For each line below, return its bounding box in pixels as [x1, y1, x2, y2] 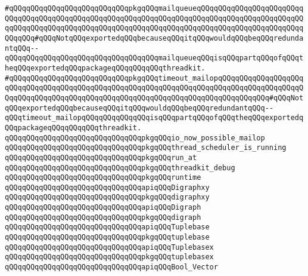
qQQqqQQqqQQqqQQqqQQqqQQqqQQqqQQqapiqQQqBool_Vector [5, 263, 218, 272]
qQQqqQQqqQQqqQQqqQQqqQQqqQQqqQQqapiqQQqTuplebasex [5, 243, 214, 252]
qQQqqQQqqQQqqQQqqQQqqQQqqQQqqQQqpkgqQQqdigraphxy [5, 193, 210, 202]
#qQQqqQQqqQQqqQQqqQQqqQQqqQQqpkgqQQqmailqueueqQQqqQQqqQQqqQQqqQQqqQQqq [5, 4, 304, 13]
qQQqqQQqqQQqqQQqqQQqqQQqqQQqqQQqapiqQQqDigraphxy [5, 183, 210, 192]
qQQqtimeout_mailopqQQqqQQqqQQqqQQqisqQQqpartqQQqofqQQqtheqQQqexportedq [5, 114, 304, 122]
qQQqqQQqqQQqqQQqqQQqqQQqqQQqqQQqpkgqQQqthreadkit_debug [5, 163, 235, 172]
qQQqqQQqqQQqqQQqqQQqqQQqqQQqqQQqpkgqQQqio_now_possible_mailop [5, 133, 265, 142]
